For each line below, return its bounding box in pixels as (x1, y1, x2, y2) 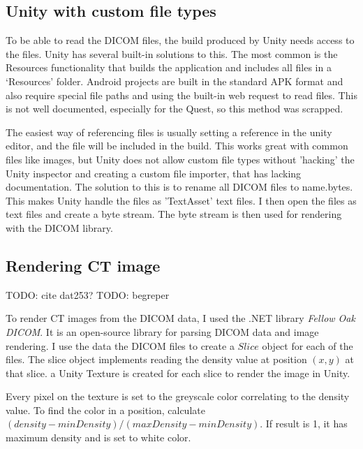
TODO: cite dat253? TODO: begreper (6, 287, 170, 302)
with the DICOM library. (6, 220, 113, 235)
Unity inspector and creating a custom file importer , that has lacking (6, 165, 302, 180)
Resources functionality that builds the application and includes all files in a (6, 60, 332, 75)
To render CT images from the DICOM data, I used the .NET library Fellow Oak (6, 311, 355, 325)
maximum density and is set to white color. (6, 430, 191, 445)
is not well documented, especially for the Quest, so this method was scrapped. (6, 101, 343, 116)
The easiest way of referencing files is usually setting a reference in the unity (6, 124, 332, 139)
